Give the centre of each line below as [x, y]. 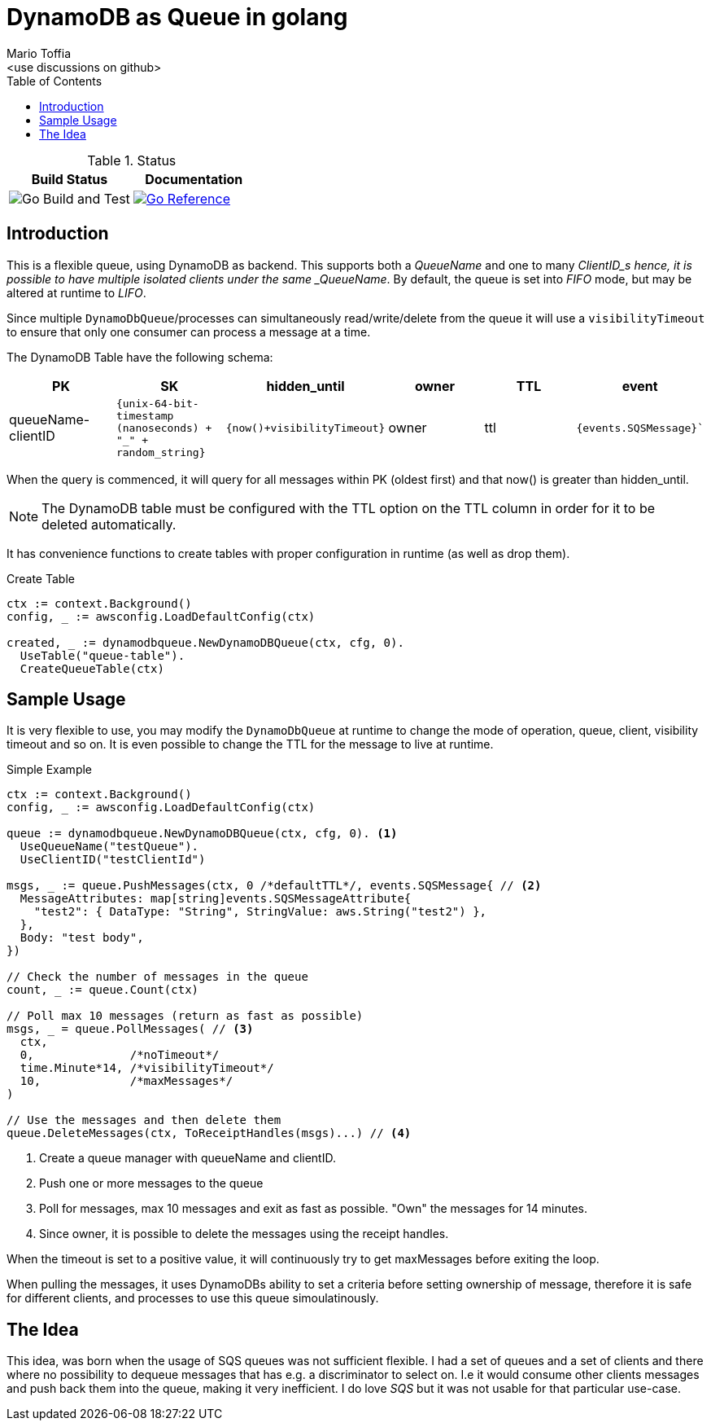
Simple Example [50, 770]
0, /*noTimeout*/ [120, 1055]
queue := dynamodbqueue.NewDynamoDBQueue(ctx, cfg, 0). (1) [202, 834]
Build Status [70, 179]
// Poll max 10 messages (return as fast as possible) [185, 1016]
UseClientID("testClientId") [113, 860]
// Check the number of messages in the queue [157, 977]
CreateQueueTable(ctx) [92, 668]
